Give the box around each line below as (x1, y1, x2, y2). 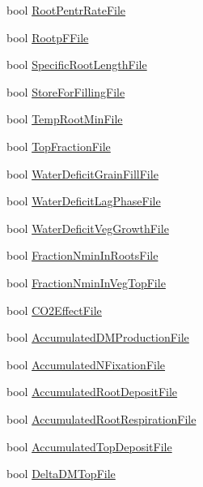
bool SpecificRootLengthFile (6, 56, 147, 73)
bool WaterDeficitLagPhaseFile (6, 192, 161, 209)
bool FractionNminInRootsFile (6, 247, 159, 264)
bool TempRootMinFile (6, 110, 123, 127)
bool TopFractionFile (6, 137, 111, 154)
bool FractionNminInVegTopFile (6, 274, 166, 291)
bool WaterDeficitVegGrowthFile (6, 219, 169, 236)
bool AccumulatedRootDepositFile (6, 383, 178, 400)
